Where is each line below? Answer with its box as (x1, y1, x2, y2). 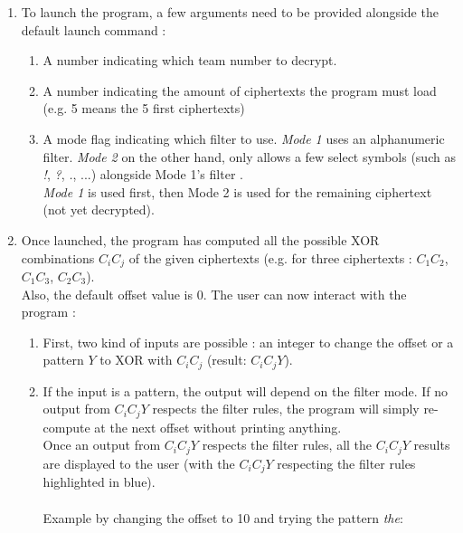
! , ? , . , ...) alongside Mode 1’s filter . (43, 165, 243, 184)
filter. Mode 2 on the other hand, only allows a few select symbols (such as (43, 147, 456, 166)
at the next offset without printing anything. (94, 417, 342, 436)
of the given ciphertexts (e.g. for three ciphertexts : (128, 248, 412, 267)
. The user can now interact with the (203, 284, 407, 303)
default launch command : (21, 20, 166, 39)
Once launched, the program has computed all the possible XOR (21, 230, 380, 249)
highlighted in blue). (43, 472, 156, 491)
